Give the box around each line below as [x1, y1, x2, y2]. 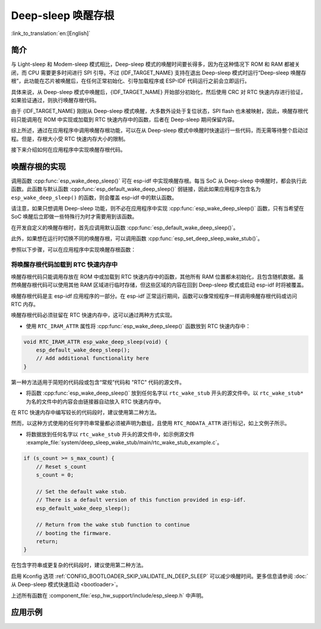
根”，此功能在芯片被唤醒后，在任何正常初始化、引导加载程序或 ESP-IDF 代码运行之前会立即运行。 [11, 77, 250, 84]
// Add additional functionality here [36, 355, 149, 362]
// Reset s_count [36, 463, 87, 470]
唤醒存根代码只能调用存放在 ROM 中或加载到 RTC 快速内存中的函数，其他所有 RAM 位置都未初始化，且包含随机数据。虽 [11, 273, 304, 280]
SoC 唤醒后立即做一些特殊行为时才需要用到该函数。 [11, 213, 138, 220]
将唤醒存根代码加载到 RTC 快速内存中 [11, 260, 118, 269]
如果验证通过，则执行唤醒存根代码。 [11, 97, 100, 104]
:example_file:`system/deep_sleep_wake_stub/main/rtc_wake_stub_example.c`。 [26, 439, 223, 446]
